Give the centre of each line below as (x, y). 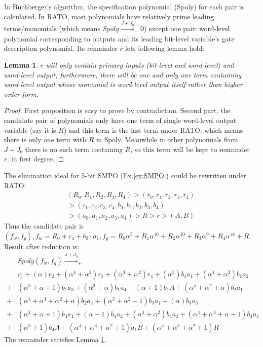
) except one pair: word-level (187, 28)
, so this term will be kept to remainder (190, 149)
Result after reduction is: (42, 246)
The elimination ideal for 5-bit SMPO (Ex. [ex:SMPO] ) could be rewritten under (125, 175)
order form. (21, 94)
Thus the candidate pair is (44, 226)
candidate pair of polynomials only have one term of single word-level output (120, 120)
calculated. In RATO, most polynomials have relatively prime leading (109, 16)
